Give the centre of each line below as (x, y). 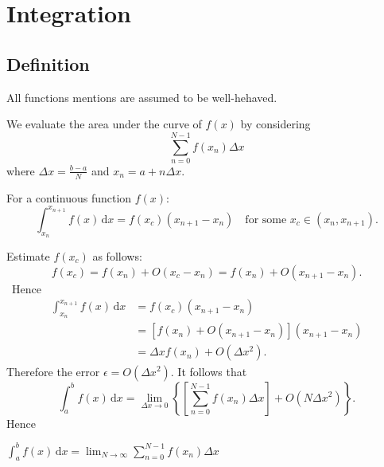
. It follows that (209, 371)
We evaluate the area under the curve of (104, 124)
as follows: (117, 256)
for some (266, 220)
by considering (275, 124)
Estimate (28, 256)
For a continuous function (69, 197)
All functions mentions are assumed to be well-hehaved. (142, 97)
